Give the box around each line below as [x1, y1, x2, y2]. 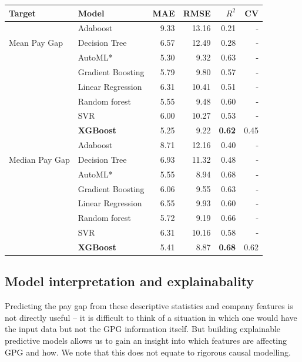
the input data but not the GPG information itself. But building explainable [5, 323, 281, 335]
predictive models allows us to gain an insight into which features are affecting [5, 334, 287, 347]
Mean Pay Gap [9, 36, 63, 49]
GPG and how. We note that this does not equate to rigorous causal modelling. [5, 346, 291, 358]
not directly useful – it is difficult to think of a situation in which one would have [5, 311, 297, 323]
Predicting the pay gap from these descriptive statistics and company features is [5, 300, 293, 312]
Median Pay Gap [9, 153, 70, 165]
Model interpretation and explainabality [5, 272, 254, 290]
